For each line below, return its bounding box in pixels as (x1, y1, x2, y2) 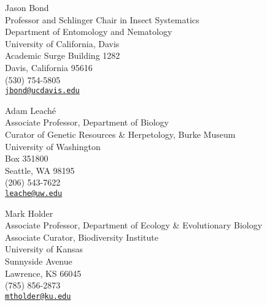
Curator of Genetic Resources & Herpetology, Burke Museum (5, 128, 236, 140)
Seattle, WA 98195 (5, 164, 75, 176)
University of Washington (5, 140, 101, 152)
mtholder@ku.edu (5, 292, 71, 301)
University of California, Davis (5, 37, 120, 50)
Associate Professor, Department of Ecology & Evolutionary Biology (5, 219, 263, 232)
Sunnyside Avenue (5, 255, 72, 267)
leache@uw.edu (5, 189, 63, 198)
